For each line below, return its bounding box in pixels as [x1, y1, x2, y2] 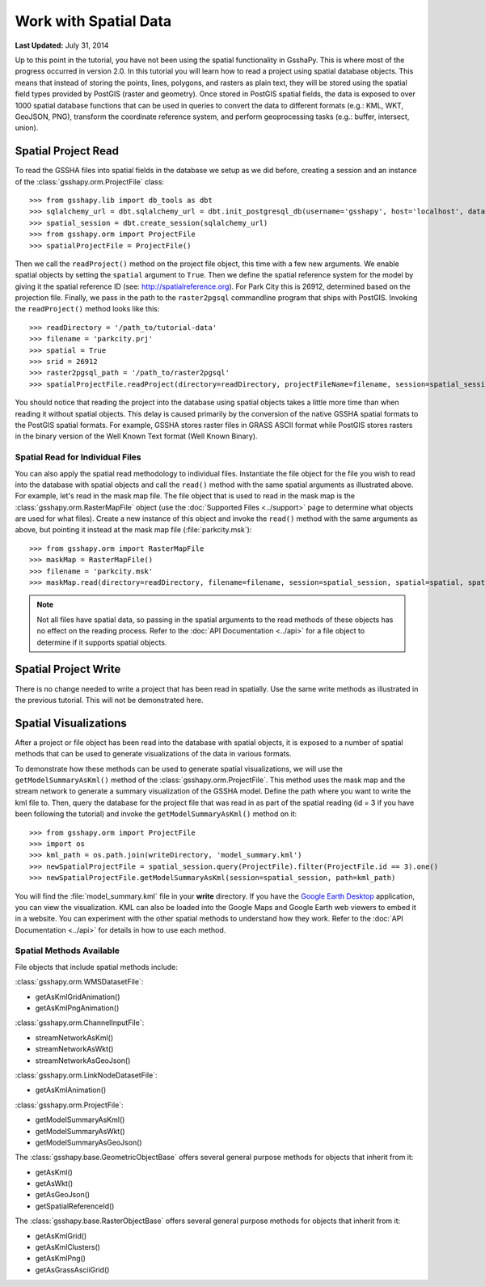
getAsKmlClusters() [35, 1243, 101, 1252]
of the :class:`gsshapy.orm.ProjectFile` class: [15, 176, 165, 186]
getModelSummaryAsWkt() [35, 1126, 125, 1136]
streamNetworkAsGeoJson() [35, 1056, 131, 1065]
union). [15, 123, 39, 133]
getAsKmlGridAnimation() [35, 992, 120, 1001]
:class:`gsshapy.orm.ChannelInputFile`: [15, 1018, 145, 1027]
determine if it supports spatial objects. [36, 637, 167, 647]
